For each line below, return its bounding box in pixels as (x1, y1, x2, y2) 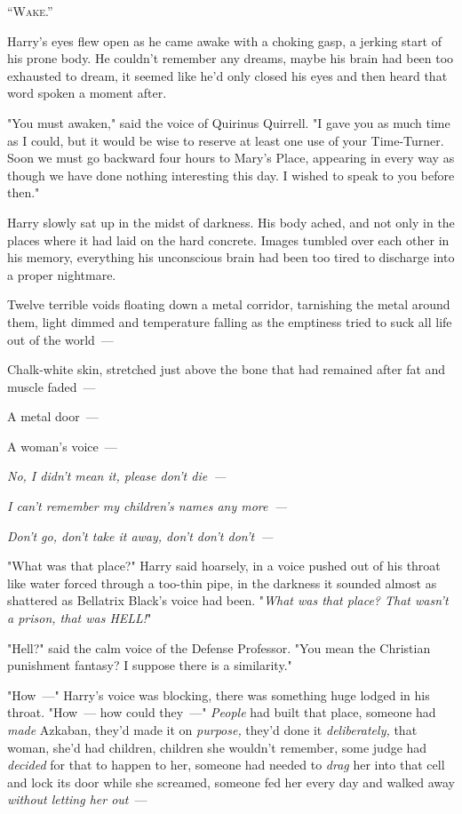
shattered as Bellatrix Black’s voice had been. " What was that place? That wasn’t (7, 591, 449, 610)
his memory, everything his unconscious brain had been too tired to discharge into (7, 248, 455, 267)
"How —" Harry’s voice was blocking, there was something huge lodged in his (7, 685, 430, 704)
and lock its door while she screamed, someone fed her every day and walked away (7, 772, 456, 791)
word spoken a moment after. (7, 84, 167, 102)
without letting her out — (7, 790, 147, 809)
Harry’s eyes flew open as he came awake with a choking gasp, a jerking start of (7, 31, 442, 50)
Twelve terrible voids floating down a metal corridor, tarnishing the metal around (7, 295, 450, 314)
